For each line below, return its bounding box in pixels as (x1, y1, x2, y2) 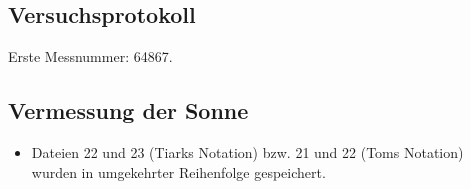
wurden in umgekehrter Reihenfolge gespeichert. (31, 161, 326, 182)
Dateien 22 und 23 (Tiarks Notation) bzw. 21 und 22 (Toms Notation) (31, 142, 464, 162)
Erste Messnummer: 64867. (8, 46, 173, 67)
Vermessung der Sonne (8, 95, 249, 126)
